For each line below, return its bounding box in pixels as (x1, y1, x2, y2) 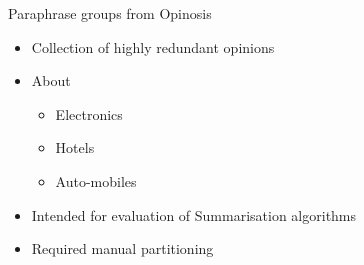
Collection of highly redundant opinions (31, 36, 275, 57)
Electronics (55, 103, 123, 124)
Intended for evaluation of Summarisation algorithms (31, 204, 357, 225)
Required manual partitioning (31, 238, 214, 259)
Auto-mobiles (55, 170, 137, 191)
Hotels (55, 137, 95, 158)
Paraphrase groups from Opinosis (8, 3, 212, 23)
